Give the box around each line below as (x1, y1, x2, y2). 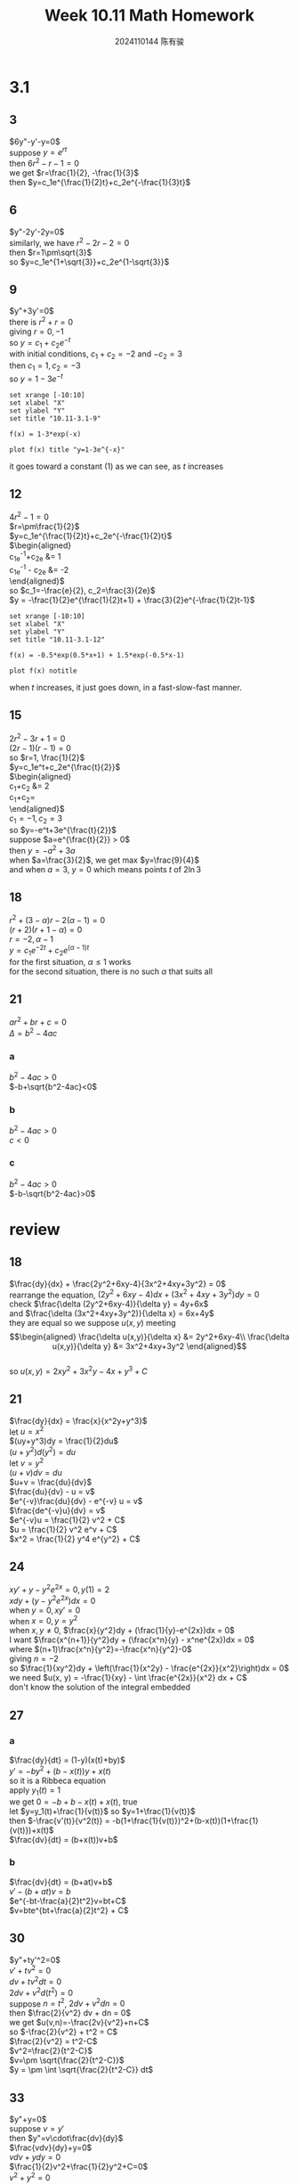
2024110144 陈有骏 (114, 36, 185, 46)
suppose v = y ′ (9, 2123, 65, 2134)
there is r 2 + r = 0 (9, 315, 74, 327)
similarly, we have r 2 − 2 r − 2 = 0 (9, 235, 130, 248)
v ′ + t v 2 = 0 (9, 1964, 52, 1976)
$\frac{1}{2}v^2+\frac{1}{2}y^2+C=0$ (9, 2162, 149, 2172)
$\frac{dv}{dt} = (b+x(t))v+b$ (9, 1834, 118, 1845)
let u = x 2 (9, 1425, 44, 1437)
